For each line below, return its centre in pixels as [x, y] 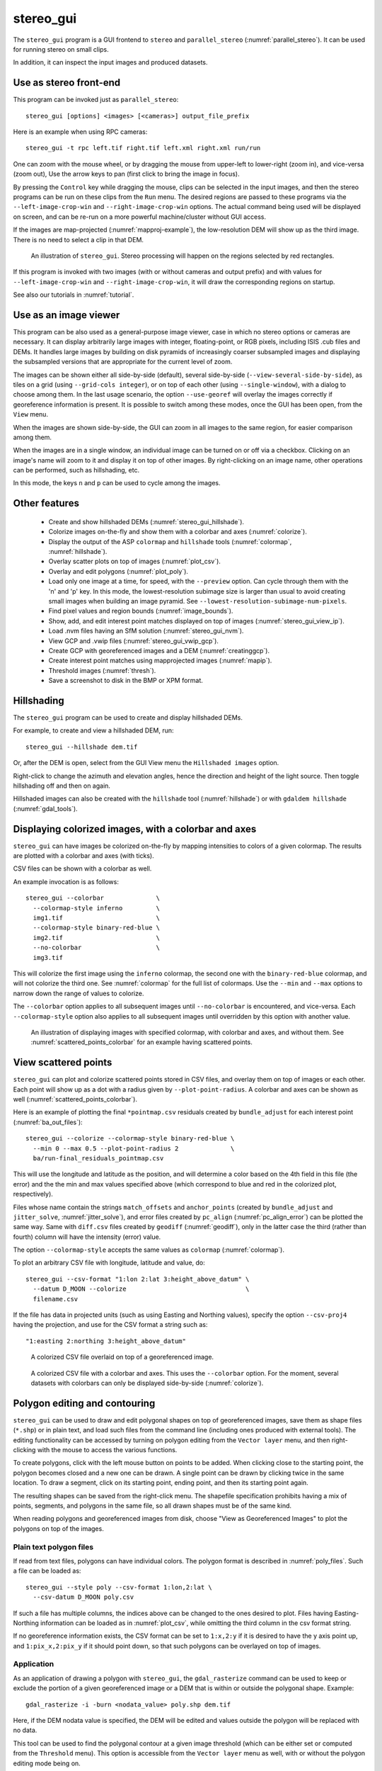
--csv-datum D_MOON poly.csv [83, 1597]
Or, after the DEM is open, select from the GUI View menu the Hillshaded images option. [146, 763]
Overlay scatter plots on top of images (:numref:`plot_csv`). [134, 561]
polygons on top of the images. [58, 1528]
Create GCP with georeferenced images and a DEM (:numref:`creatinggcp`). [159, 650]
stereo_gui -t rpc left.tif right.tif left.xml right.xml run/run [143, 148]
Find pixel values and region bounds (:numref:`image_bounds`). [141, 611]
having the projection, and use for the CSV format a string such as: [110, 1325]
